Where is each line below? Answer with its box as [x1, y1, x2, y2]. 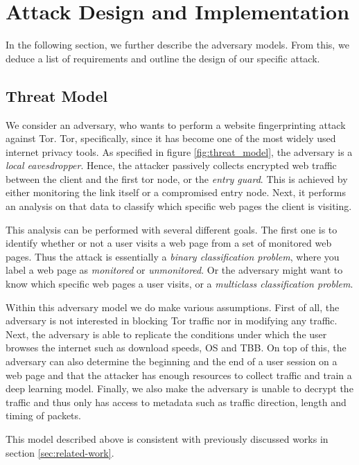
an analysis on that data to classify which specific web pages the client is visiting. [6, 199, 352, 213]
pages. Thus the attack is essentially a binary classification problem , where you [6, 249, 340, 263]
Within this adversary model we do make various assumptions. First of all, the [6, 299, 340, 314]
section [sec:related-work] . [6, 445, 114, 459]
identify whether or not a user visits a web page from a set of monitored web [6, 236, 332, 250]
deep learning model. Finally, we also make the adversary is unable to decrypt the [6, 381, 353, 396]
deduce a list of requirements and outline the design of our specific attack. [6, 51, 320, 65]
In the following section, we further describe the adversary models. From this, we [6, 37, 349, 52]
